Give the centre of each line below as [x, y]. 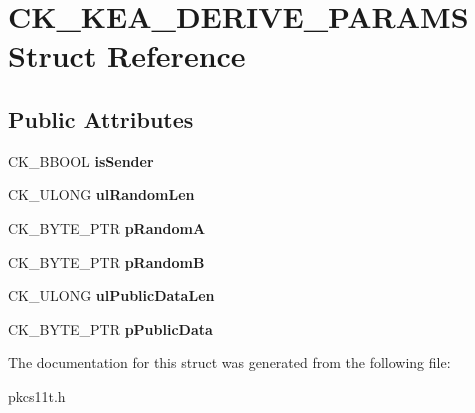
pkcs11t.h [37, 395]
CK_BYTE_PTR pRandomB [106, 261]
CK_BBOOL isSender [81, 160]
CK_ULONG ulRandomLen [101, 194]
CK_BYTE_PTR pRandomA [107, 227]
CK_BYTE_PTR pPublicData [110, 328]
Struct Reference [127, 55]
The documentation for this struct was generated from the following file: [229, 362]
